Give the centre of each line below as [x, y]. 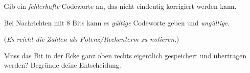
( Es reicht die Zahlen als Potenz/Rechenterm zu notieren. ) [92, 39]
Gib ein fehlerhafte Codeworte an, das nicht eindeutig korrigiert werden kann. [120, 6]
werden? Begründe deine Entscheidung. [63, 65]
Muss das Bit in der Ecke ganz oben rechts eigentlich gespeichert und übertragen [125, 55]
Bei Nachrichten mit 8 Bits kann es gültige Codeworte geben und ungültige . [117, 22]
